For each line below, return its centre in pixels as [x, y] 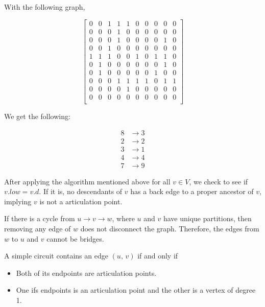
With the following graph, [45, 7]
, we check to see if [219, 181]
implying [18, 201]
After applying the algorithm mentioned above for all [87, 181]
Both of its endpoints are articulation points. [86, 273]
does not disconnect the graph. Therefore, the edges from [170, 229]
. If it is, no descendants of [81, 191]
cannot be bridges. [75, 238]
